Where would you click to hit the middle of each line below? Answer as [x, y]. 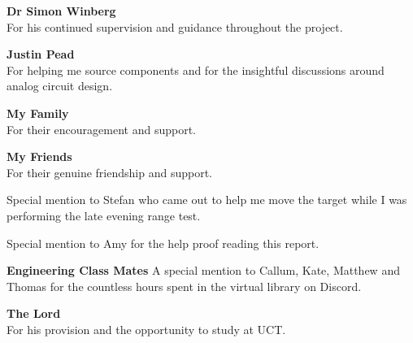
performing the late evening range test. [104, 215]
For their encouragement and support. [102, 129]
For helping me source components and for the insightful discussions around [196, 69]
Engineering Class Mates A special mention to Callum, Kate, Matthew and [203, 270]
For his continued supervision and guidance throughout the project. [175, 26]
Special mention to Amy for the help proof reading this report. [163, 243]
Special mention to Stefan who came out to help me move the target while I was [207, 200]
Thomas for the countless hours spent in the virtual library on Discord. [184, 286]
